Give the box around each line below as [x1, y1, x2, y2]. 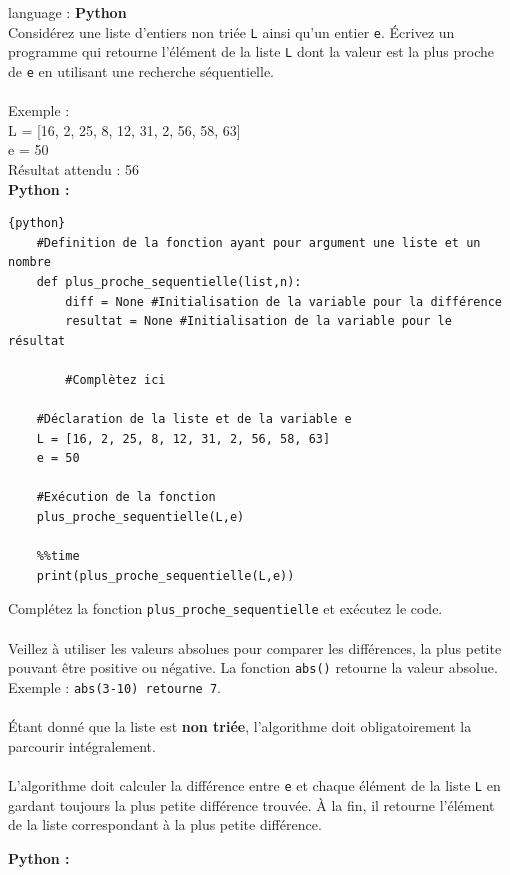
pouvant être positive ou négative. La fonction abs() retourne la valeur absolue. [8, 657, 498, 678]
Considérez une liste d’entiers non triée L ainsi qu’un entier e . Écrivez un [8, 21, 455, 42]
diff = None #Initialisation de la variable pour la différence [65, 294, 502, 309]
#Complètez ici [65, 372, 166, 387]
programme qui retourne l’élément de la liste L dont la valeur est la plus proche [8, 41, 494, 62]
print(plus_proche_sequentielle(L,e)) [36, 568, 295, 583]
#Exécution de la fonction [36, 490, 216, 505]
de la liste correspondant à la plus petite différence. [8, 814, 322, 835]
